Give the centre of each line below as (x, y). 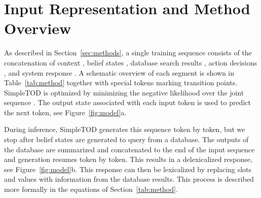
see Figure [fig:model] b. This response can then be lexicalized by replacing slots (128, 169)
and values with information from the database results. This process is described (129, 179)
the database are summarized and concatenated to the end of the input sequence (129, 149)
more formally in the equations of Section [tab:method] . (91, 189)
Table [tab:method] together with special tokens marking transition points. (121, 82)
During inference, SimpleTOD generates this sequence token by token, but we (125, 129)
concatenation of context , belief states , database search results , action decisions (131, 62)
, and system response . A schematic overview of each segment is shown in (119, 72)
